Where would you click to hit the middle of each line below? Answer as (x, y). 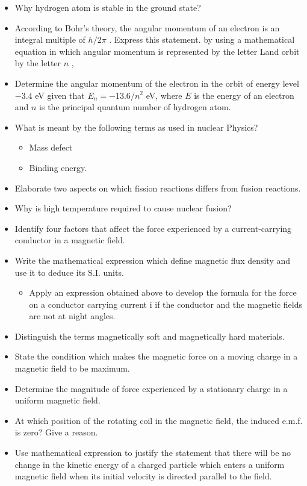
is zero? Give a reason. (56, 432)
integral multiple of (50, 39)
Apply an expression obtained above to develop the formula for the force (163, 292)
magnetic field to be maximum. (72, 368)
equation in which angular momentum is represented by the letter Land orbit (157, 51)
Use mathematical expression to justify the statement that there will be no (153, 453)
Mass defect (51, 147)
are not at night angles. (72, 316)
